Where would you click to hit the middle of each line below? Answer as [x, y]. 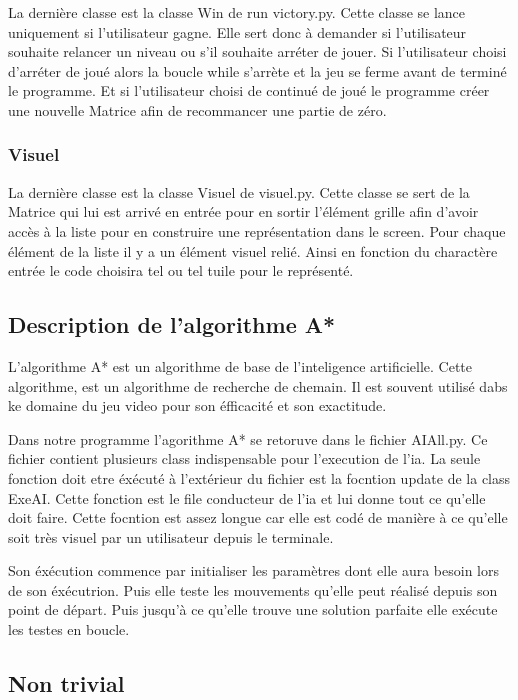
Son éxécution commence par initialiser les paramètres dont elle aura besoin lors [253, 570]
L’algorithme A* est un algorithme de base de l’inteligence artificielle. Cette [240, 365]
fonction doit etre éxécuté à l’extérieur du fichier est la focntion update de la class [259, 477]
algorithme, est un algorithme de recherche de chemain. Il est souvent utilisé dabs [258, 385]
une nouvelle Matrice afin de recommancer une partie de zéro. [197, 109]
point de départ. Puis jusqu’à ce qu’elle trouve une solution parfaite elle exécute [253, 609]
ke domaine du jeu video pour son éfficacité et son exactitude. [197, 405]
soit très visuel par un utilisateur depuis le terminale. [171, 536]
